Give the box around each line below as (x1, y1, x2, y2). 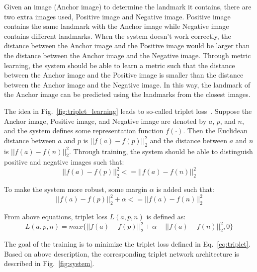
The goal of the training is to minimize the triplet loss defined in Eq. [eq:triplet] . (4, 238, 251, 249)
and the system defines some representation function (4, 125, 164, 136)
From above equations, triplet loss (4, 211, 107, 222)
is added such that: (156, 184, 214, 194)
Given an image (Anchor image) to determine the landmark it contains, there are (4, 1, 252, 11)
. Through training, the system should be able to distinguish (69, 146, 253, 156)
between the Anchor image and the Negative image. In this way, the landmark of (4, 79, 251, 90)
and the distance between (150, 135, 228, 145)
